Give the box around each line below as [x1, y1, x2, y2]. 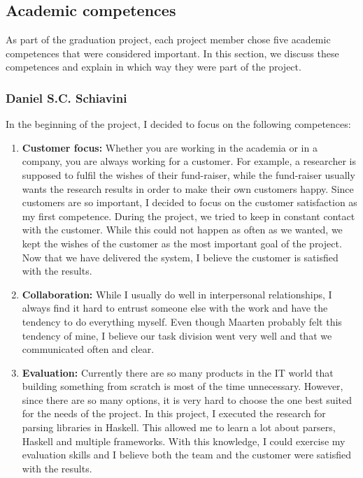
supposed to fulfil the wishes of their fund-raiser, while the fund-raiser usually [22, 167, 355, 182]
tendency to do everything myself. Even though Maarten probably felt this [22, 314, 342, 328]
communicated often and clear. [22, 342, 155, 356]
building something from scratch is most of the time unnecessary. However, [22, 379, 343, 393]
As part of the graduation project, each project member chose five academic [6, 32, 331, 47]
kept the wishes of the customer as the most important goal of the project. [22, 236, 342, 250]
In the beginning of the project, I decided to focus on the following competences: [6, 117, 351, 131]
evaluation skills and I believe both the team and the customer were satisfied [22, 447, 351, 462]
